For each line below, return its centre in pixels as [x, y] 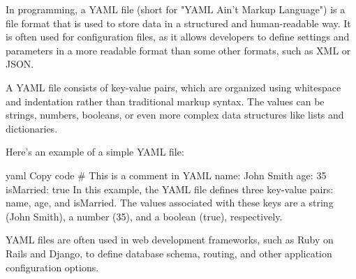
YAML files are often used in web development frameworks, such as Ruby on [170, 240]
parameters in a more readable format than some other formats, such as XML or [178, 50]
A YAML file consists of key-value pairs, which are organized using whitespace [173, 87]
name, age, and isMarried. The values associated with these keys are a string [170, 203]
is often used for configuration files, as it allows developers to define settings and [178, 37]
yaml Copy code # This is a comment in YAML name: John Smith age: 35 [166, 175]
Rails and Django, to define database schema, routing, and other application [169, 253]
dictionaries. [32, 128]
